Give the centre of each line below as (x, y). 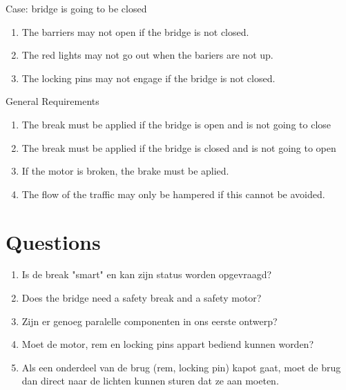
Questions (53, 241)
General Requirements (52, 101)
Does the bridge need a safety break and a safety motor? (142, 298)
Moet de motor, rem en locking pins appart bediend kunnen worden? (168, 344)
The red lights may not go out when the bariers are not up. (147, 55)
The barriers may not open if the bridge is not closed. (135, 31)
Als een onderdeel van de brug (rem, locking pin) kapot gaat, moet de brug (181, 367)
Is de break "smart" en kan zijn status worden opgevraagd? (147, 274)
